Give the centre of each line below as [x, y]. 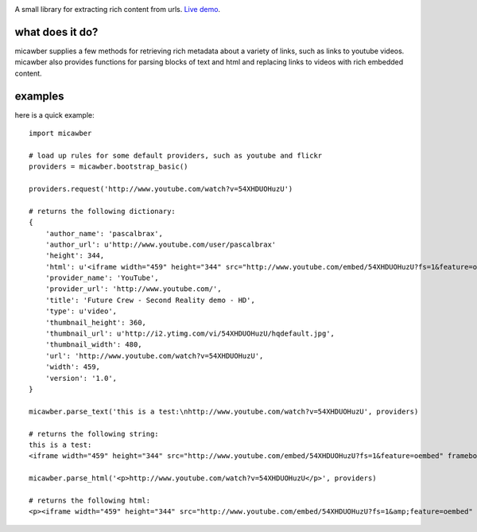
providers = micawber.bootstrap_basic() [109, 167]
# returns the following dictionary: [103, 211]
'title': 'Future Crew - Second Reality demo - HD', [150, 300]
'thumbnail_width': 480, [93, 345]
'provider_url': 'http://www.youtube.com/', [133, 289]
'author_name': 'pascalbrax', [104, 233]
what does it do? [56, 32]
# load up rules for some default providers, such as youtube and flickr [176, 155]
